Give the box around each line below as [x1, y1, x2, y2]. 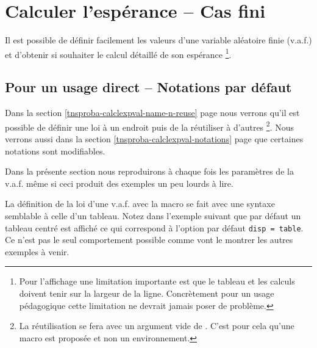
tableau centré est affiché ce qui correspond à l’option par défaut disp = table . [5, 221, 304, 234]
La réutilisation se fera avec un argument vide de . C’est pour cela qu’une [19, 319, 294, 332]
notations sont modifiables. [5, 144, 105, 157]
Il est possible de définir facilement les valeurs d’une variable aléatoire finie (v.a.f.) [5, 34, 312, 46]
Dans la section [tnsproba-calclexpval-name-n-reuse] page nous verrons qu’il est [5, 106, 300, 119]
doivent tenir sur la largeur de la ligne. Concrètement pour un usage [19, 287, 274, 300]
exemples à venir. [5, 245, 69, 258]
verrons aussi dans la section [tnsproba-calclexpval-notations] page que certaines [5, 132, 304, 145]
